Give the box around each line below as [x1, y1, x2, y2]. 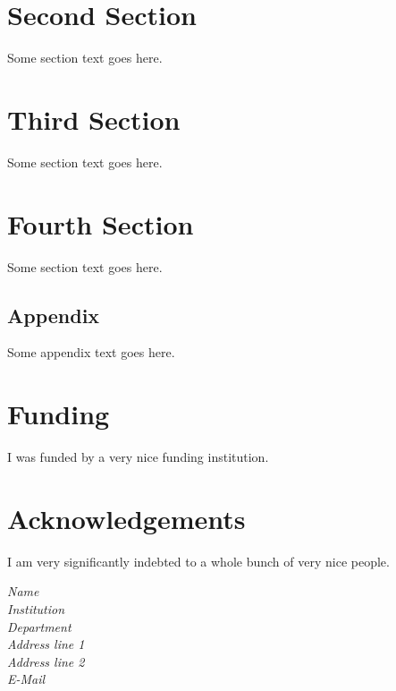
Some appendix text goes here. [7, 343, 175, 362]
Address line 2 [7, 652, 85, 670]
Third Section [7, 100, 181, 137]
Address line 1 [7, 635, 85, 653]
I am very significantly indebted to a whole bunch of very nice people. [7, 551, 390, 570]
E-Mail [7, 670, 46, 688]
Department [7, 617, 72, 636]
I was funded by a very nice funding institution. [7, 448, 269, 466]
